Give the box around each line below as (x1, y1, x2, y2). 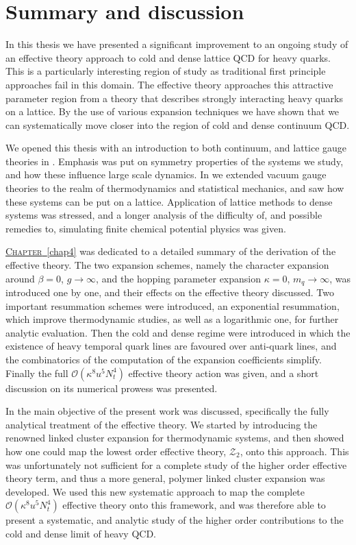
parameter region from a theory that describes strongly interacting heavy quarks (5, 90, 344, 105)
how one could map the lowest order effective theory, (5, 444, 227, 459)
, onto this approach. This (240, 444, 349, 459)
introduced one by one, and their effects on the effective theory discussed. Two (5, 285, 334, 300)
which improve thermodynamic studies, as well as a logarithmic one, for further (5, 312, 339, 326)
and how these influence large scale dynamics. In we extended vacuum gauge (5, 167, 327, 182)
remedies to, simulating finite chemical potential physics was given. (5, 221, 286, 235)
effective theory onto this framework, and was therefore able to (62, 498, 326, 512)
